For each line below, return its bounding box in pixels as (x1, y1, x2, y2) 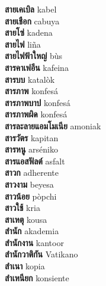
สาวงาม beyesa (5, 178, 54, 190)
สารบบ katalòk (5, 73, 55, 85)
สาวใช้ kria (5, 201, 40, 214)
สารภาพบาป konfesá (5, 96, 70, 108)
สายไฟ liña (5, 38, 41, 50)
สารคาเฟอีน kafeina (5, 61, 69, 73)
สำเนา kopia (5, 260, 45, 272)
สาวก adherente (5, 166, 59, 179)
